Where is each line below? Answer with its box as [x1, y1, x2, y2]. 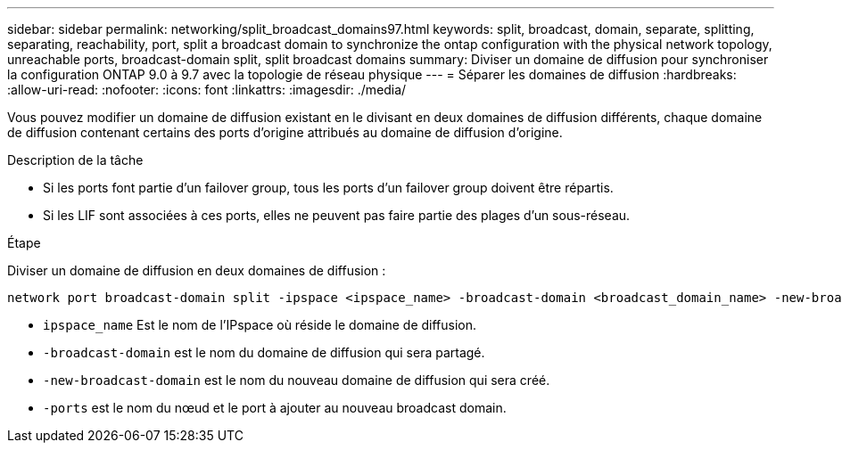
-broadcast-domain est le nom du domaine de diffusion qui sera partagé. [43, 345, 485, 360]
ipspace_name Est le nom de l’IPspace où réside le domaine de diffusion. [43, 317, 477, 332]
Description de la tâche [7, 152, 144, 168]
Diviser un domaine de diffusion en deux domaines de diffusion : [7, 263, 386, 278]
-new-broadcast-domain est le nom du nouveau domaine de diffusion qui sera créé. [43, 372, 550, 388]
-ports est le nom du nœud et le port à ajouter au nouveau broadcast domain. [43, 400, 507, 415]
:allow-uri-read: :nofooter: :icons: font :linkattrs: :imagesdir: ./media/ [7, 82, 407, 97]
